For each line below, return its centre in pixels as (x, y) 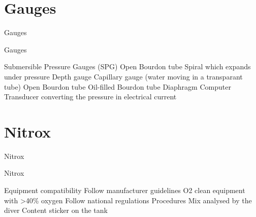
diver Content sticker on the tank (56, 210)
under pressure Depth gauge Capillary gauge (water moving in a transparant (123, 76)
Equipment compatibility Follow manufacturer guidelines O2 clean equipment (125, 190)
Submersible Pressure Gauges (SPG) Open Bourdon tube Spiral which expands (127, 66)
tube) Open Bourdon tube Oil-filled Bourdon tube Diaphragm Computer (118, 86)
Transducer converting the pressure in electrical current (90, 97)
